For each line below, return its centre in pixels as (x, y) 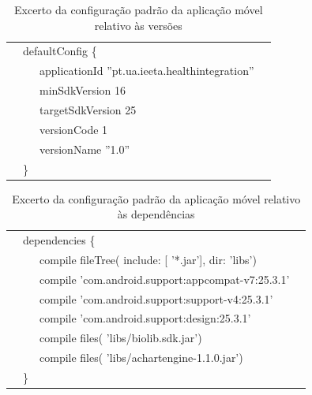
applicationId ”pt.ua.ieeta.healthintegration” (147, 71)
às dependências (156, 214)
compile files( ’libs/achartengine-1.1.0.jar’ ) (141, 358)
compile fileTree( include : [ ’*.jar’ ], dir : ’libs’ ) (148, 259)
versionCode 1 (74, 129)
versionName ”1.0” (85, 149)
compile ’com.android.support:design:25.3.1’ (145, 318)
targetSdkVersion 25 (88, 109)
